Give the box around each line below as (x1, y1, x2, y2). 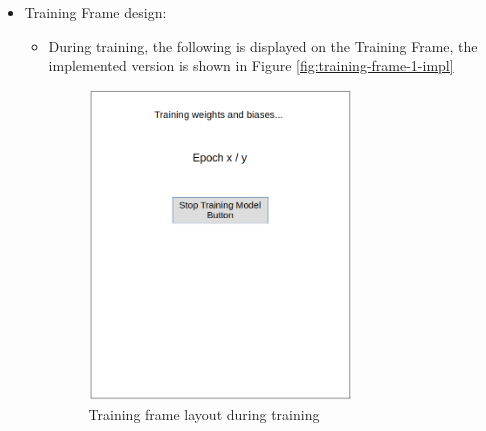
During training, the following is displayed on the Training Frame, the (48, 35, 478, 56)
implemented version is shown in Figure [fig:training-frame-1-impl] (48, 55, 454, 76)
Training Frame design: (24, 2, 167, 22)
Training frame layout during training (88, 403, 320, 424)
